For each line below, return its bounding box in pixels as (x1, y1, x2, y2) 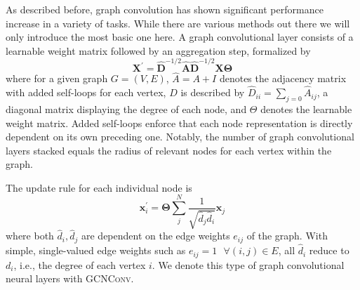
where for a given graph (6, 71, 108, 86)
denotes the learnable (260, 101, 352, 116)
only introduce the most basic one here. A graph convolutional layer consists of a (6, 29, 354, 44)
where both (6, 228, 54, 243)
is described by (180, 85, 245, 100)
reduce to (309, 243, 349, 258)
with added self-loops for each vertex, (6, 85, 166, 100)
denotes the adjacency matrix (219, 71, 347, 86)
